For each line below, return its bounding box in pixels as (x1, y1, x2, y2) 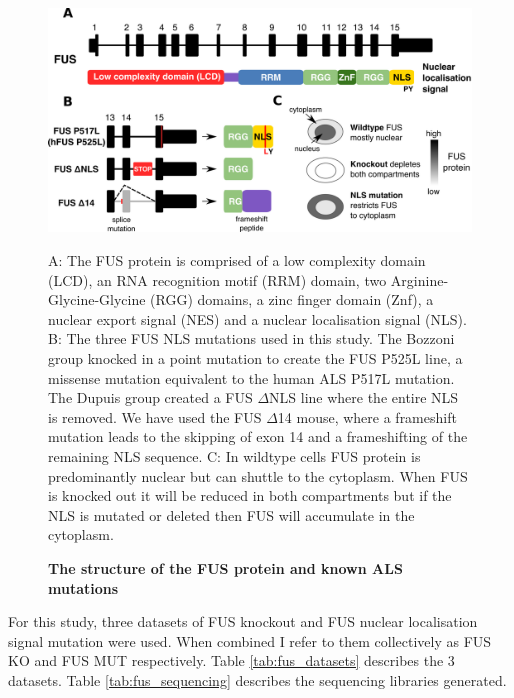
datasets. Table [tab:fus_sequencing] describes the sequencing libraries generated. (8, 669, 507, 690)
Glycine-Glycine (48, 289, 146, 310)
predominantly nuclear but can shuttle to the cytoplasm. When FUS (48, 465, 468, 486)
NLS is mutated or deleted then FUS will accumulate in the (48, 504, 415, 525)
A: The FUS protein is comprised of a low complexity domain (48, 250, 426, 271)
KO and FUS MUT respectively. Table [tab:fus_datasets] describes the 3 (8, 650, 455, 671)
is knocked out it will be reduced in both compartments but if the (48, 485, 452, 506)
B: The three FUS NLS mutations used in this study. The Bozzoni (48, 328, 455, 349)
